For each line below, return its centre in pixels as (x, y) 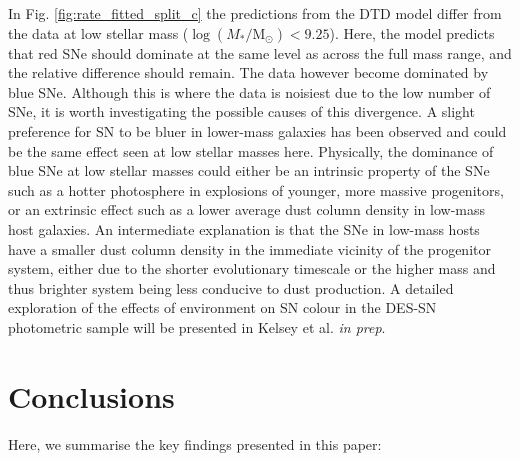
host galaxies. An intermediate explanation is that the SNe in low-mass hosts (244, 228)
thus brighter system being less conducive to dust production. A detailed (231, 287)
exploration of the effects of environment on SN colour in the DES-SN (222, 307)
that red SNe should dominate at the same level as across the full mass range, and (260, 52)
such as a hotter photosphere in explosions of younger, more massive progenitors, (256, 189)
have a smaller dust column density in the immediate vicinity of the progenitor (249, 248)
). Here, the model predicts (412, 32)
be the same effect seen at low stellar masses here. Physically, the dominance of (251, 150)
